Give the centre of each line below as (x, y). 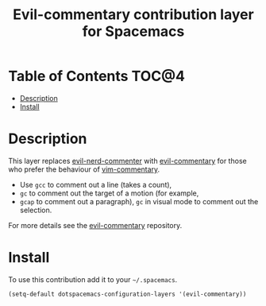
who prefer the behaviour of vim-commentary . (84, 169)
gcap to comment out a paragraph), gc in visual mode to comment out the (139, 201)
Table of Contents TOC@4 (96, 76)
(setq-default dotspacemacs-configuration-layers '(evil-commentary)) (127, 294)
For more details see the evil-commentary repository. (95, 225)
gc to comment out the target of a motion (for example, (109, 193)
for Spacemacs (133, 31)
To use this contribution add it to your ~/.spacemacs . (93, 279)
